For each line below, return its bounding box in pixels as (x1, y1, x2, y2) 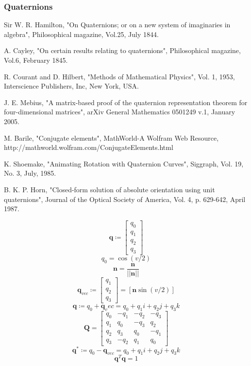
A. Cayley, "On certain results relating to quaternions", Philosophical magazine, (4, 45, 241, 55)
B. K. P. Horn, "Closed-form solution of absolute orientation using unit (4, 184, 215, 194)
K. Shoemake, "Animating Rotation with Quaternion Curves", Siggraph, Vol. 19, (4, 158, 244, 168)
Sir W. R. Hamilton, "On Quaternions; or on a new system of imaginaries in (4, 19, 231, 30)
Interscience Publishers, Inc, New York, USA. (4, 81, 139, 91)
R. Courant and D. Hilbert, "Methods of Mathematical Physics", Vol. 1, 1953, (4, 71, 235, 81)
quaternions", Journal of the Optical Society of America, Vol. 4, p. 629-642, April (4, 194, 246, 204)
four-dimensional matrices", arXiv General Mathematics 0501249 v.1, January (4, 107, 235, 117)
